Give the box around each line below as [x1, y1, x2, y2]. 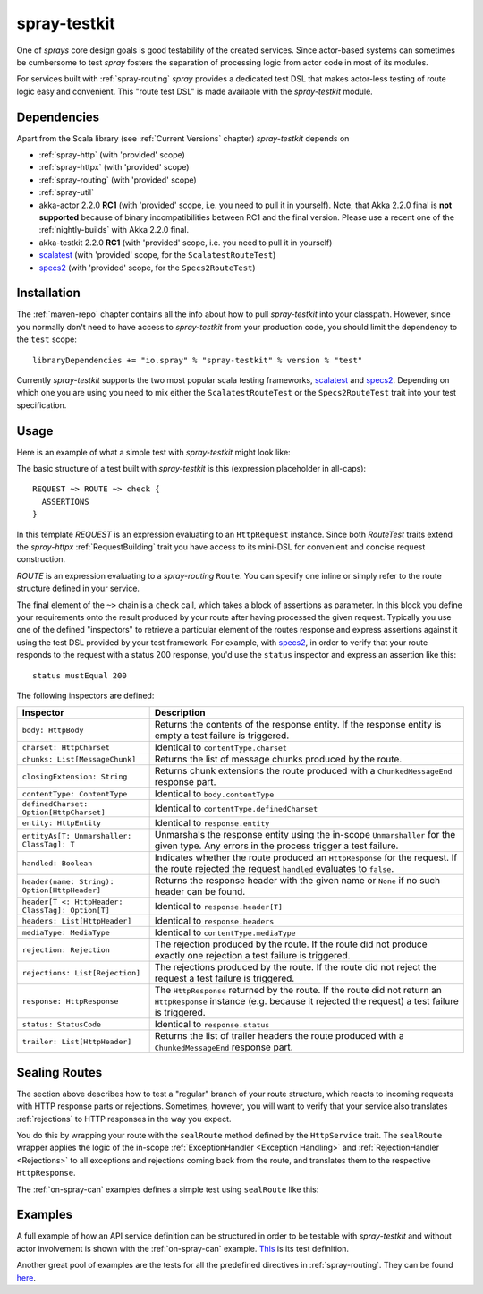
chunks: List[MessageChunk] [21, 754, 137, 764]
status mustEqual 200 [32, 670, 127, 680]
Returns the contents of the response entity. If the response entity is [154, 719, 442, 731]
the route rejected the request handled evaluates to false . [154, 863, 394, 875]
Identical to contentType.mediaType [154, 926, 296, 939]
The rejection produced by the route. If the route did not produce [154, 938, 428, 950]
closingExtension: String [21, 771, 128, 781]
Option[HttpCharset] [21, 808, 106, 818]
